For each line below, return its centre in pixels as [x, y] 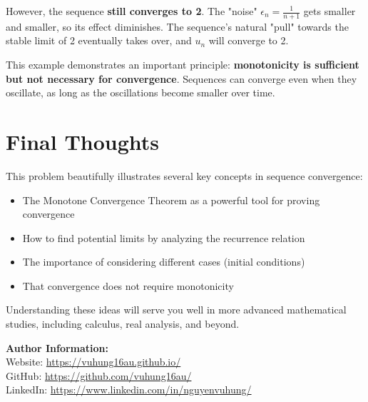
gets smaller [329, 11]
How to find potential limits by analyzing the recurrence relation [164, 237]
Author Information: [57, 347]
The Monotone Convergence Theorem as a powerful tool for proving [171, 200]
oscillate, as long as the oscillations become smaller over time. [140, 92]
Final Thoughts [83, 141]
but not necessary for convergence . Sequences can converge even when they [182, 78]
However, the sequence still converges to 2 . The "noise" [132, 11]
